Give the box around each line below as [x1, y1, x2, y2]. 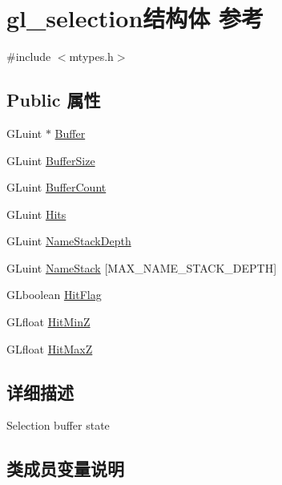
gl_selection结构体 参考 [6, 2, 264, 34]
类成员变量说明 [6, 456, 124, 481]
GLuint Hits [6, 205, 66, 222]
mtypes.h [69, 48, 114, 65]
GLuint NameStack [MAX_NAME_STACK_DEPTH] [6, 259, 277, 276]
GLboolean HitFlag [6, 286, 102, 303]
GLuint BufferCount [6, 179, 107, 196]
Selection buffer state [6, 417, 110, 434]
